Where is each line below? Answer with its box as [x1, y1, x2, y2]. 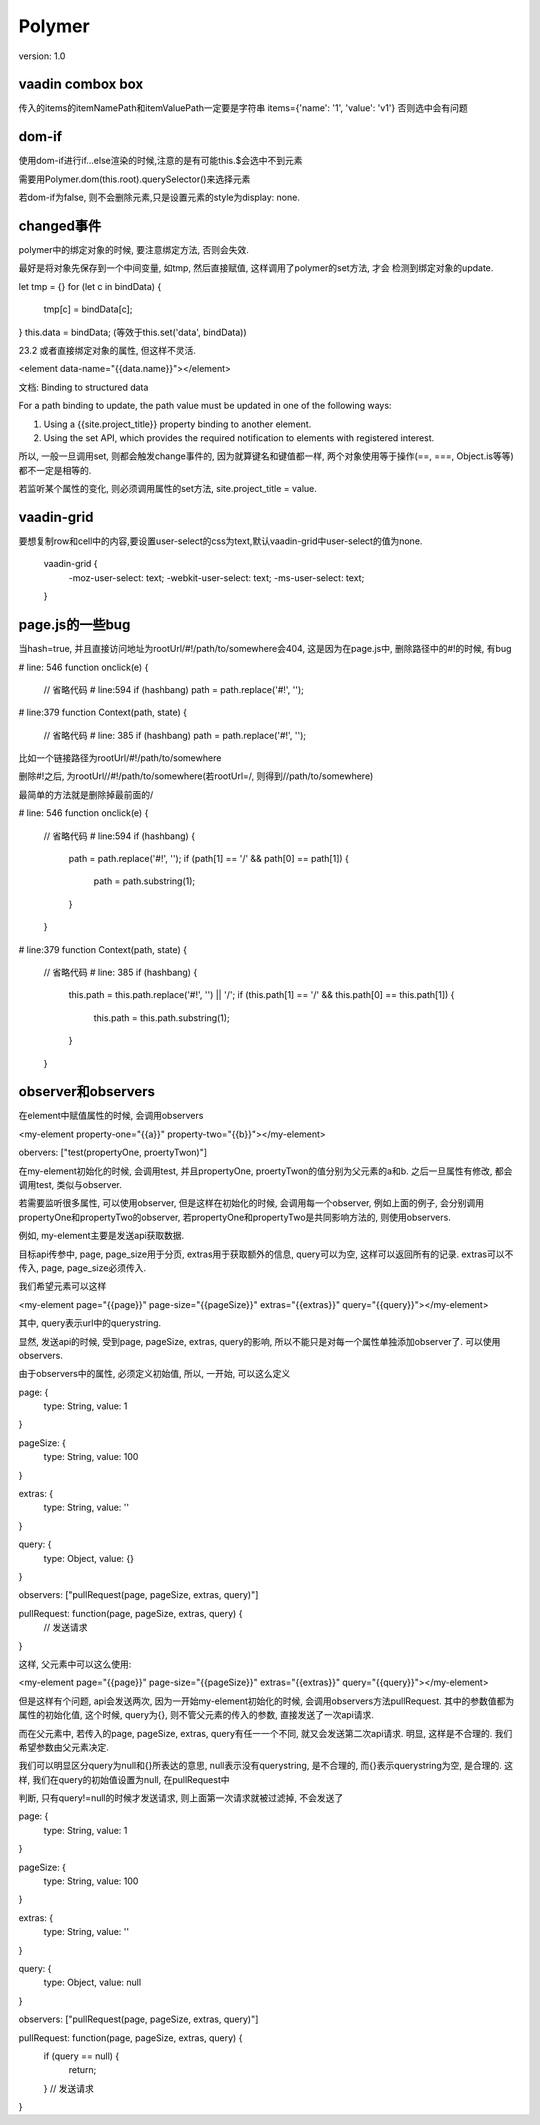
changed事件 [18, 217, 102, 234]
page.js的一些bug [18, 616, 131, 634]
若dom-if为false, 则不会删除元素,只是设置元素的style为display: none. [18, 191, 300, 204]
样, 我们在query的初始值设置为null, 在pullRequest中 [18, 1773, 230, 1785]
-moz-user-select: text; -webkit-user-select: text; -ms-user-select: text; [68, 571, 365, 584]
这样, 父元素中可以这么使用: [18, 1658, 132, 1670]
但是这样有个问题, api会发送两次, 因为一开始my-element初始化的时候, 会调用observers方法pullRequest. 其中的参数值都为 [18, 1695, 515, 1707]
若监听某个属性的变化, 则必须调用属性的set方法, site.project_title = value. [18, 483, 317, 495]
